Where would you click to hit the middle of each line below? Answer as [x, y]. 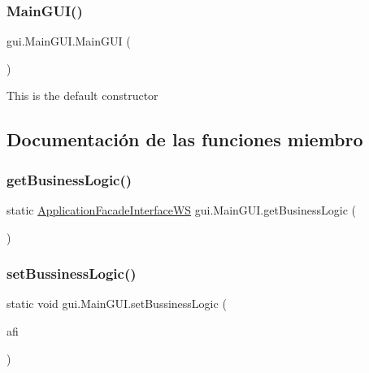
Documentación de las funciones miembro [185, 139]
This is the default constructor [82, 95]
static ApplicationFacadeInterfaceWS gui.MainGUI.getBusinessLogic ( [182, 210]
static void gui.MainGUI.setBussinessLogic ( [117, 304]
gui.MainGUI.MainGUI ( [69, 41]
